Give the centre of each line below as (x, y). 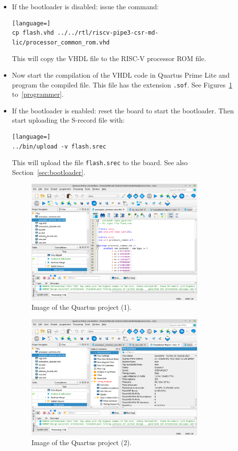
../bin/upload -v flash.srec (59, 146)
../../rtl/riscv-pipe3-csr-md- (108, 33)
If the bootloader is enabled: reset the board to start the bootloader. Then (123, 110)
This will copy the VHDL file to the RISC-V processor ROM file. (109, 58)
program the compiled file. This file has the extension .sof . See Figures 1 (122, 84)
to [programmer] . (38, 94)
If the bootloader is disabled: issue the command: (85, 6)
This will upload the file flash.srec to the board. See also (100, 162)
